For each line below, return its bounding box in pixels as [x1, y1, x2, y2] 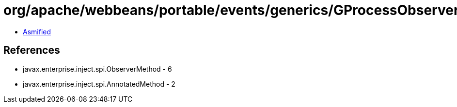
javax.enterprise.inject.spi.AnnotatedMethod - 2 [23, 79, 175, 88]
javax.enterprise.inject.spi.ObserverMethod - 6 [23, 64, 172, 73]
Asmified [23, 27, 51, 36]
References [3, 44, 60, 57]
